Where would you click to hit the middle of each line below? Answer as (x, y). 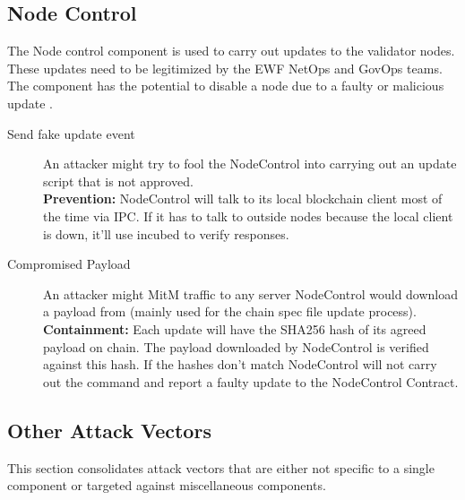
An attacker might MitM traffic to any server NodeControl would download (251, 293)
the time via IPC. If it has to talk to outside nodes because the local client (248, 216)
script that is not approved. (118, 181)
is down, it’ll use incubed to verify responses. (166, 233)
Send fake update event (71, 133)
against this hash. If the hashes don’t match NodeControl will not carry (240, 364)
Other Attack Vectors (109, 430)
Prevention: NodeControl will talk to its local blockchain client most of (243, 198)
